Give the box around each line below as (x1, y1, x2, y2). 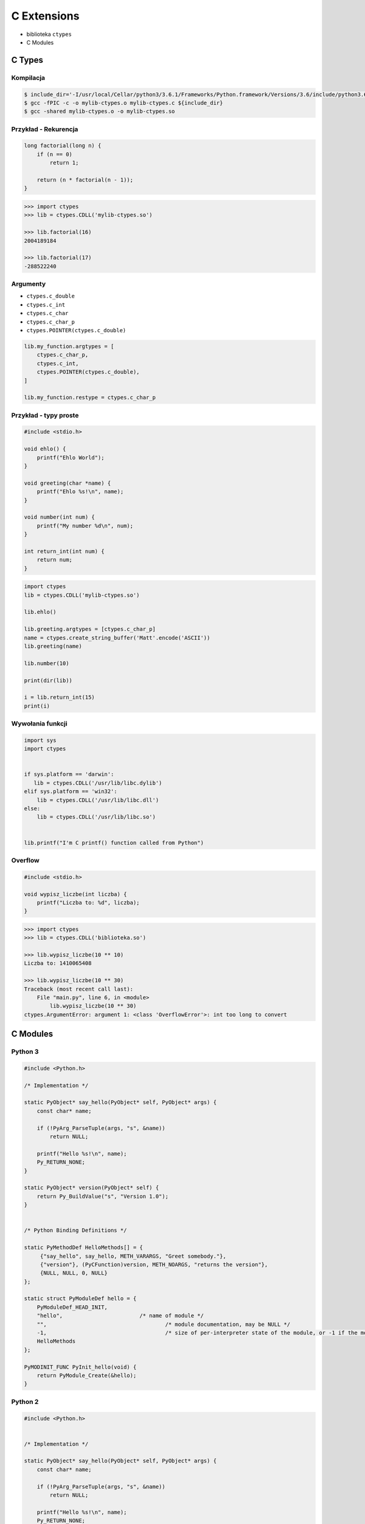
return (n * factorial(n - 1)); (36, 176, 134, 183)
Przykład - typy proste (11, 411, 79, 419)
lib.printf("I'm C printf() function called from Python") (24, 839, 204, 846)
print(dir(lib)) (24, 677, 73, 684)
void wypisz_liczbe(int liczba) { (24, 891, 127, 897)
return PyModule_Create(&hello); (36, 1372, 137, 1379)
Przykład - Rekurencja (11, 125, 78, 134)
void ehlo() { (24, 446, 66, 452)
